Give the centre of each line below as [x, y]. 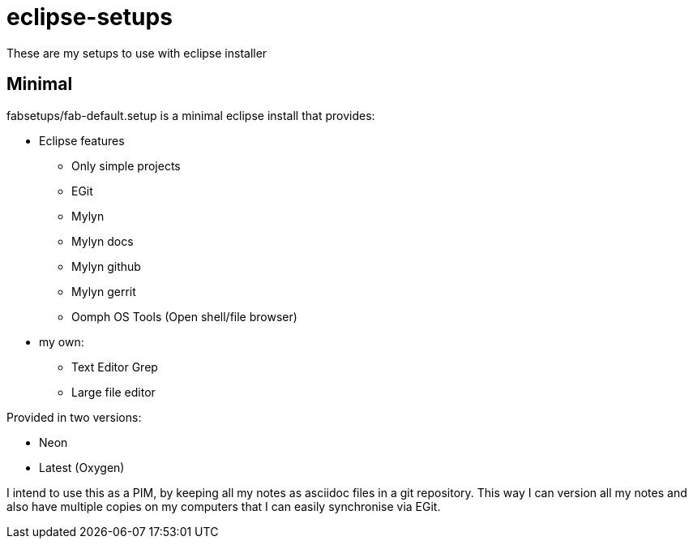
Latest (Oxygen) [82, 467]
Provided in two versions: [74, 417]
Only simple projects [126, 165]
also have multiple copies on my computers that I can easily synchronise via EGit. [224, 506]
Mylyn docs [103, 241]
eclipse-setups [90, 17]
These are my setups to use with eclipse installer [137, 53]
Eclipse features [82, 140]
